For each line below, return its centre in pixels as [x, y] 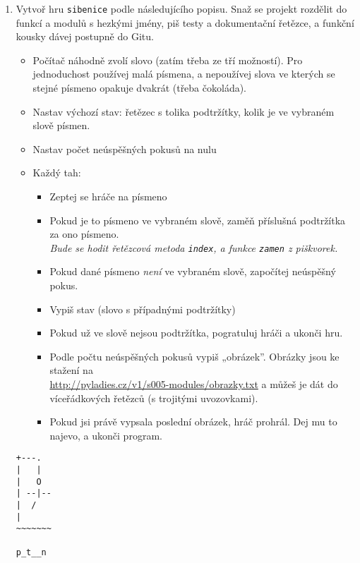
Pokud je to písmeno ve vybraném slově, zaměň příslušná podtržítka [198, 220]
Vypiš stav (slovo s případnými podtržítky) [143, 309]
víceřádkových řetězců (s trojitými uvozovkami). [154, 398]
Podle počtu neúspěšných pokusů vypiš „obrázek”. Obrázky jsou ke [194, 356]
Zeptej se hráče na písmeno [108, 196]
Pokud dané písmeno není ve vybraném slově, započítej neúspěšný [193, 271]
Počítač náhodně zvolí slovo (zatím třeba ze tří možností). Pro [168, 60]
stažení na [71, 370]
